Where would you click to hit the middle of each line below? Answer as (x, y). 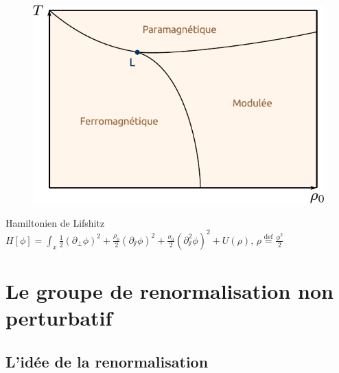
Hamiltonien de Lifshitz (55, 222)
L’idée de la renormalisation (107, 361)
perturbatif (59, 318)
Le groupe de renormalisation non (169, 291)
